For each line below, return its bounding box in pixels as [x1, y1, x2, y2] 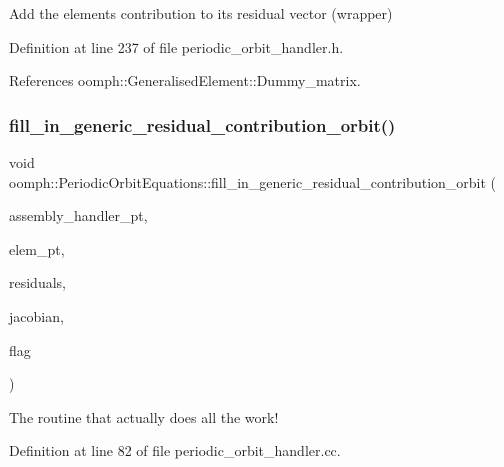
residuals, [9, 272, 66, 293]
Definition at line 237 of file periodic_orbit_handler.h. [9, 36, 344, 57]
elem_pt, [9, 238, 65, 259]
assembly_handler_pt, [9, 205, 148, 226]
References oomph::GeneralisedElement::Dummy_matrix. [9, 70, 361, 91]
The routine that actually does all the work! [9, 406, 279, 427]
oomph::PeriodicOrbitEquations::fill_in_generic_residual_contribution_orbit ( [9, 171, 497, 192]
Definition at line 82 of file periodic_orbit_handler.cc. [9, 440, 341, 461]
